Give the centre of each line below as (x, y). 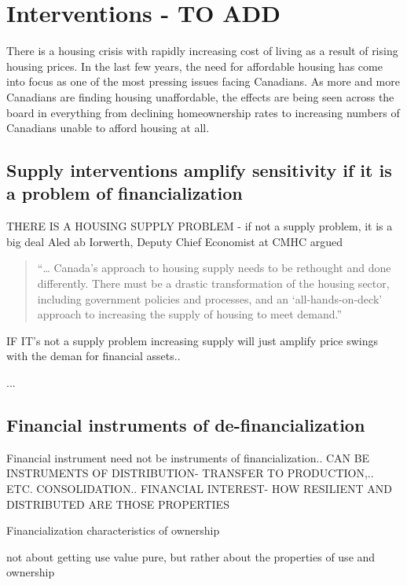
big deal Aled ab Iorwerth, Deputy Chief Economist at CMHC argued (174, 241)
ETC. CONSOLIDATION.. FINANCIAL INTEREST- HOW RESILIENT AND (199, 489)
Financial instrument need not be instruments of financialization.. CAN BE (188, 457)
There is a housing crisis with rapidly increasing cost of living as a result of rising (202, 51)
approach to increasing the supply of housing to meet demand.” (190, 314)
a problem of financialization (125, 193)
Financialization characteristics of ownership (113, 530)
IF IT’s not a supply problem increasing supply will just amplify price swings (192, 340)
